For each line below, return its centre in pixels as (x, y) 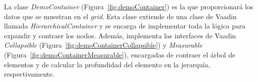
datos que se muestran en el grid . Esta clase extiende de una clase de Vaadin (120, 16)
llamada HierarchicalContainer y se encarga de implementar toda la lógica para (125, 26)
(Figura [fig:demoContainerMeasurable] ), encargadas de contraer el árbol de (120, 54)
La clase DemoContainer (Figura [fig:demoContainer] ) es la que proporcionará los (129, 6)
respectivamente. (29, 74)
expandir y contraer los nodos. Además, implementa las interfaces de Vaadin (120, 35)
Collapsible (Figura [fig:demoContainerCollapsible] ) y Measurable (103, 45)
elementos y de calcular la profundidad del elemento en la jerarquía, (107, 64)
